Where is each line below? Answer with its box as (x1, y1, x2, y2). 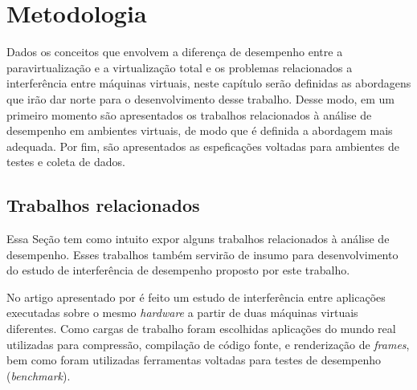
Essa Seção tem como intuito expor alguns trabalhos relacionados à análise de (6, 230, 390, 247)
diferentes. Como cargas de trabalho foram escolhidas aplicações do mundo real (6, 320, 396, 337)
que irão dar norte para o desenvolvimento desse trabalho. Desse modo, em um (6, 90, 395, 107)
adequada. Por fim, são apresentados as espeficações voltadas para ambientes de (6, 137, 399, 154)
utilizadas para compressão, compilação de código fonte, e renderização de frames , (6, 335, 410, 352)
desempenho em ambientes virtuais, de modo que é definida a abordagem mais (6, 122, 393, 139)
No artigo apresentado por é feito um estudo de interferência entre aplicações (6, 288, 386, 305)
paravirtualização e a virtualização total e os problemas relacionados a (6, 59, 353, 75)
